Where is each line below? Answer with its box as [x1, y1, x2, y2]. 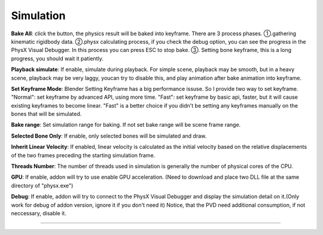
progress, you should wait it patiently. [11, 54, 104, 62]
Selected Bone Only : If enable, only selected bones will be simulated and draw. [11, 132, 207, 139]
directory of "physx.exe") [11, 182, 74, 189]
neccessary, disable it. [11, 209, 67, 216]
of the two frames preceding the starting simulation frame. [11, 151, 156, 158]
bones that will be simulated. [11, 111, 82, 118]
